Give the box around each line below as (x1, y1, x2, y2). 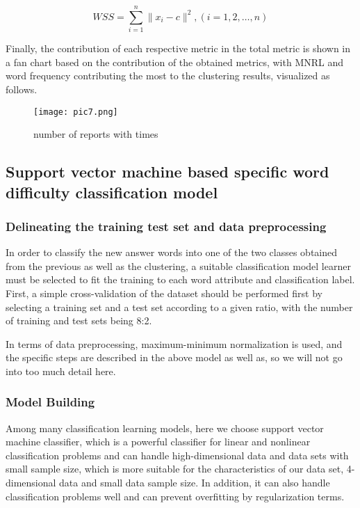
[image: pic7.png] (33, 106, 118, 117)
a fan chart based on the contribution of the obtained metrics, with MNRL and (6, 54, 344, 69)
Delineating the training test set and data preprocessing (6, 217, 327, 235)
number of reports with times (33, 127, 158, 141)
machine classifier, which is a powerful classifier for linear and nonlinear (6, 434, 311, 449)
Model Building (6, 393, 95, 411)
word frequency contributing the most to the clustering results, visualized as (6, 68, 330, 83)
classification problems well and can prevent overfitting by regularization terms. (6, 489, 345, 503)
